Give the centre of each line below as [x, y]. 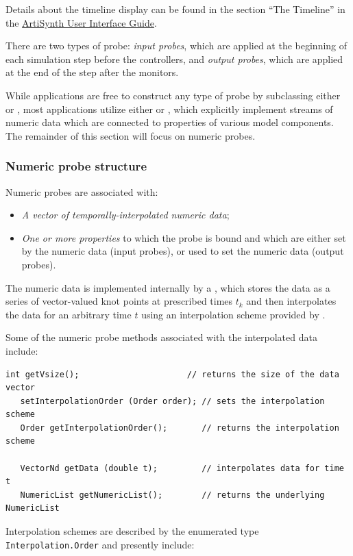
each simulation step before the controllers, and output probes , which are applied [174, 59]
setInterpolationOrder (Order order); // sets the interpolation [172, 401]
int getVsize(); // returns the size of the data [172, 374]
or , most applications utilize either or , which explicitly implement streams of [169, 109]
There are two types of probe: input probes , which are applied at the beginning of [176, 46]
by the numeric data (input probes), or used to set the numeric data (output [183, 251]
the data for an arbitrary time [69, 314]
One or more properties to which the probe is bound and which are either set [184, 237]
